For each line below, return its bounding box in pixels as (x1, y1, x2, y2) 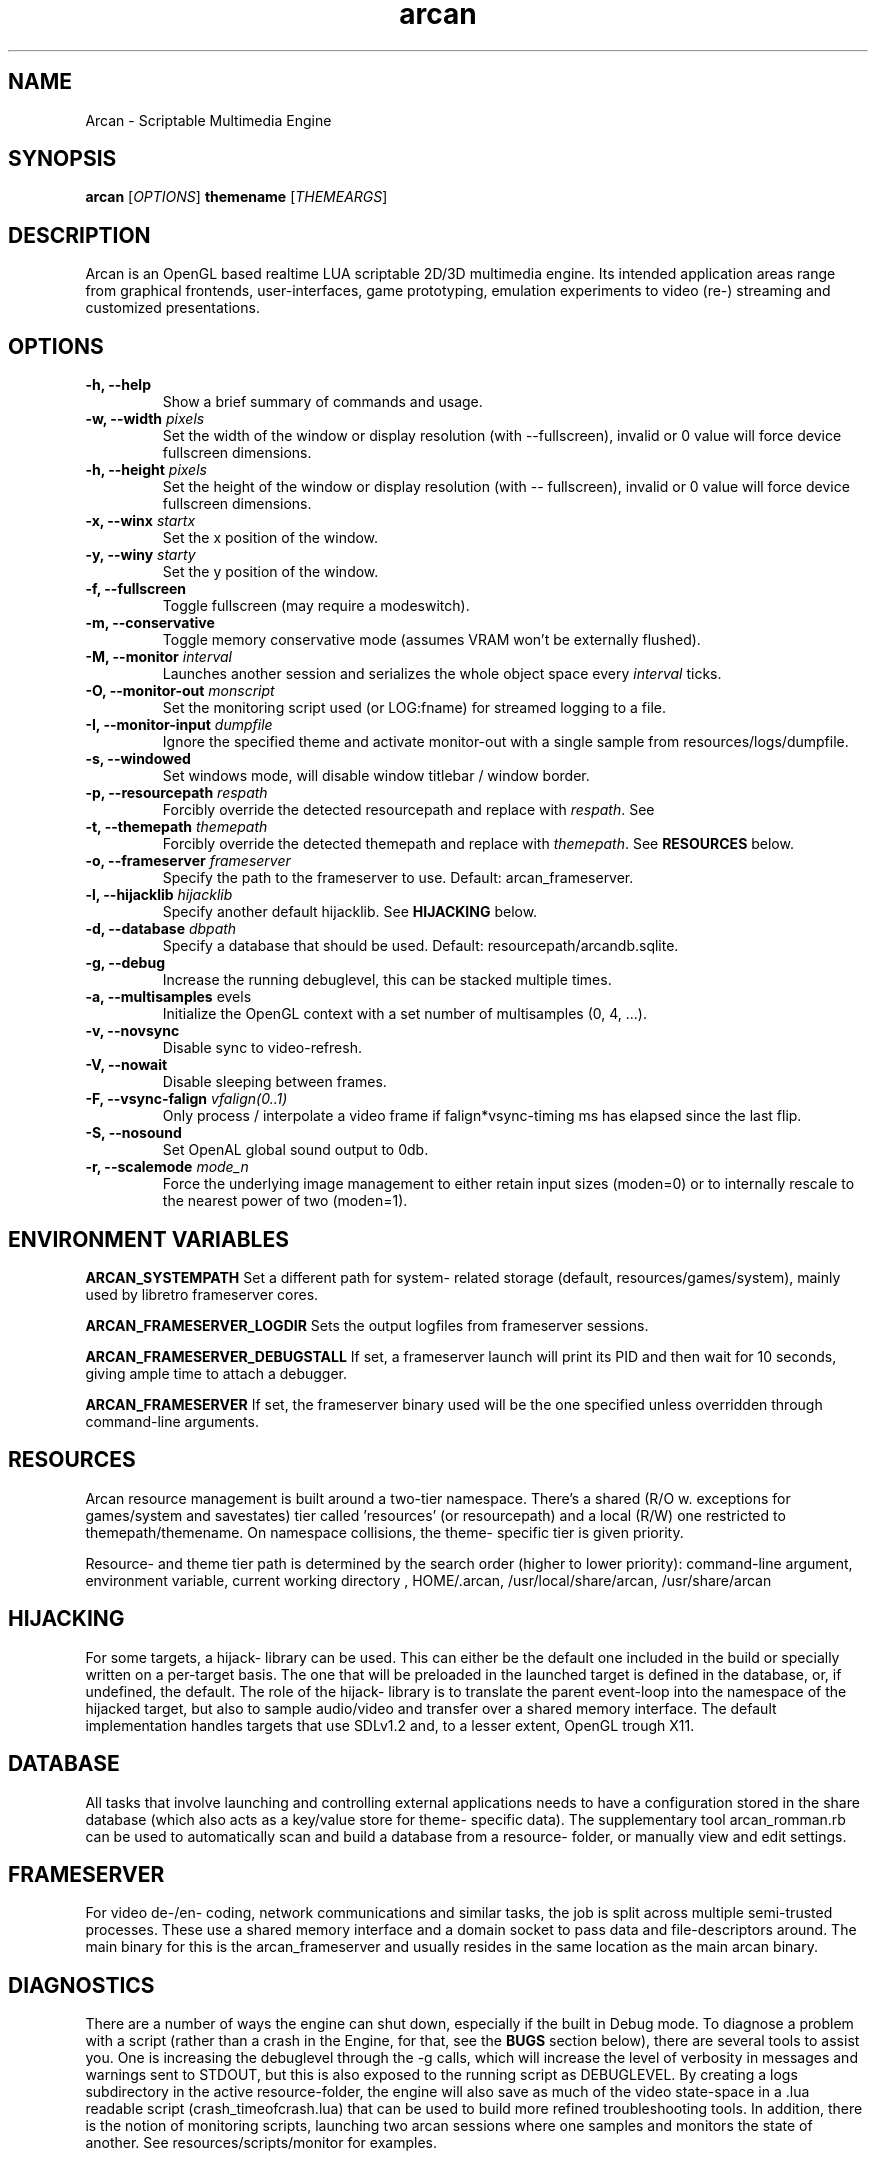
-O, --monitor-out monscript (85, 682, 275, 700)
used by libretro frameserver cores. (85, 1285, 319, 1303)
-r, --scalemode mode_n (85, 1158, 249, 1176)
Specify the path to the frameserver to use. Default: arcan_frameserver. (162, 869, 634, 887)
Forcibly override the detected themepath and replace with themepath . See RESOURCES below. (162, 835, 794, 853)
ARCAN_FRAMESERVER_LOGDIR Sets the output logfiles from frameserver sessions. (85, 1316, 649, 1334)
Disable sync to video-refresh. (162, 1039, 362, 1057)
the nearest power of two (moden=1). (162, 1192, 408, 1210)
